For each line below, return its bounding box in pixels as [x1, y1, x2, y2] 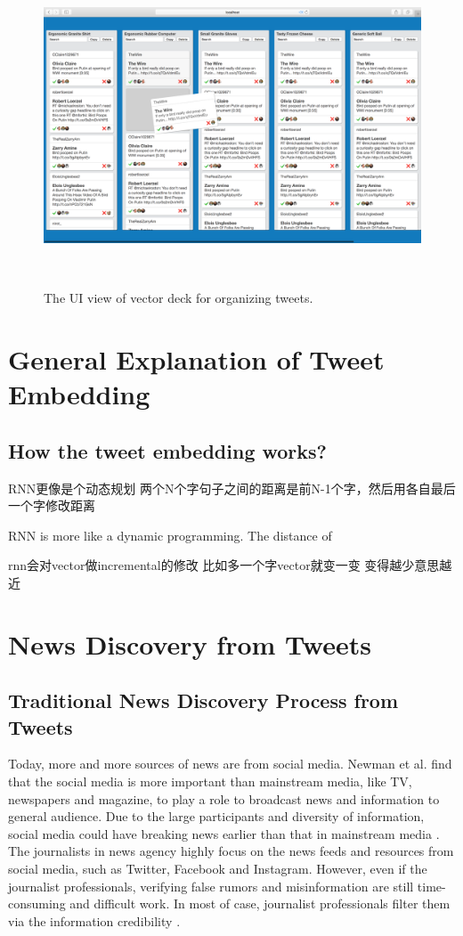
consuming [8, 894, 66, 913]
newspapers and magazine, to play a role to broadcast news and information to [8, 789, 440, 808]
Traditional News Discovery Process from [8, 687, 399, 714]
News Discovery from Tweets [8, 625, 371, 662]
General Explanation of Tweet [8, 340, 385, 377]
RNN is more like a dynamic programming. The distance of [8, 525, 332, 544]
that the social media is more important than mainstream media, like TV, [8, 772, 412, 791]
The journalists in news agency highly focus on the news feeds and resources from [8, 842, 454, 860]
